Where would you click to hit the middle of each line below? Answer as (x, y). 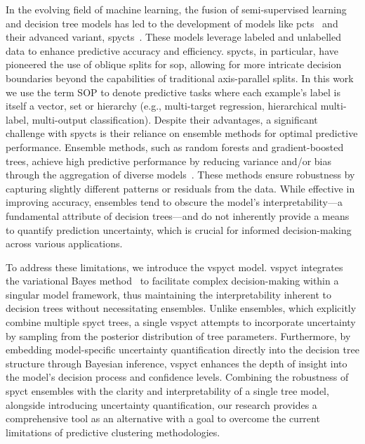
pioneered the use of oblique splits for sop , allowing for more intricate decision (174, 64)
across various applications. (64, 243)
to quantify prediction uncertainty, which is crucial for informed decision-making (179, 229)
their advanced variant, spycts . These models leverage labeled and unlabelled (173, 37)
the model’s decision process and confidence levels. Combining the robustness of (177, 377)
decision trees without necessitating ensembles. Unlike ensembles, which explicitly (181, 308)
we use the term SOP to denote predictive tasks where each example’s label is (173, 92)
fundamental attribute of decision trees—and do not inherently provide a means (178, 215)
